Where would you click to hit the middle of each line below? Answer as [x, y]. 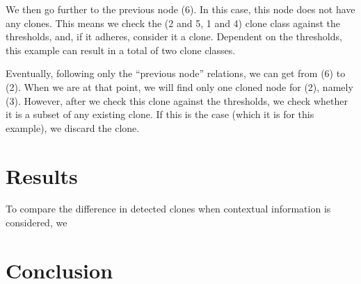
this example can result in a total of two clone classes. [121, 50]
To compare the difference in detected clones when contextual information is [168, 209]
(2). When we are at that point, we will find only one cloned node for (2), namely [179, 86]
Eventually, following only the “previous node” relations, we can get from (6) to [176, 73]
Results [42, 175]
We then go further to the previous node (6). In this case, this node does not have [180, 9]
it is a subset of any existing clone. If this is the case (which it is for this [160, 114]
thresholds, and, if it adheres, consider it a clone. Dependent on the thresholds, [174, 36]
